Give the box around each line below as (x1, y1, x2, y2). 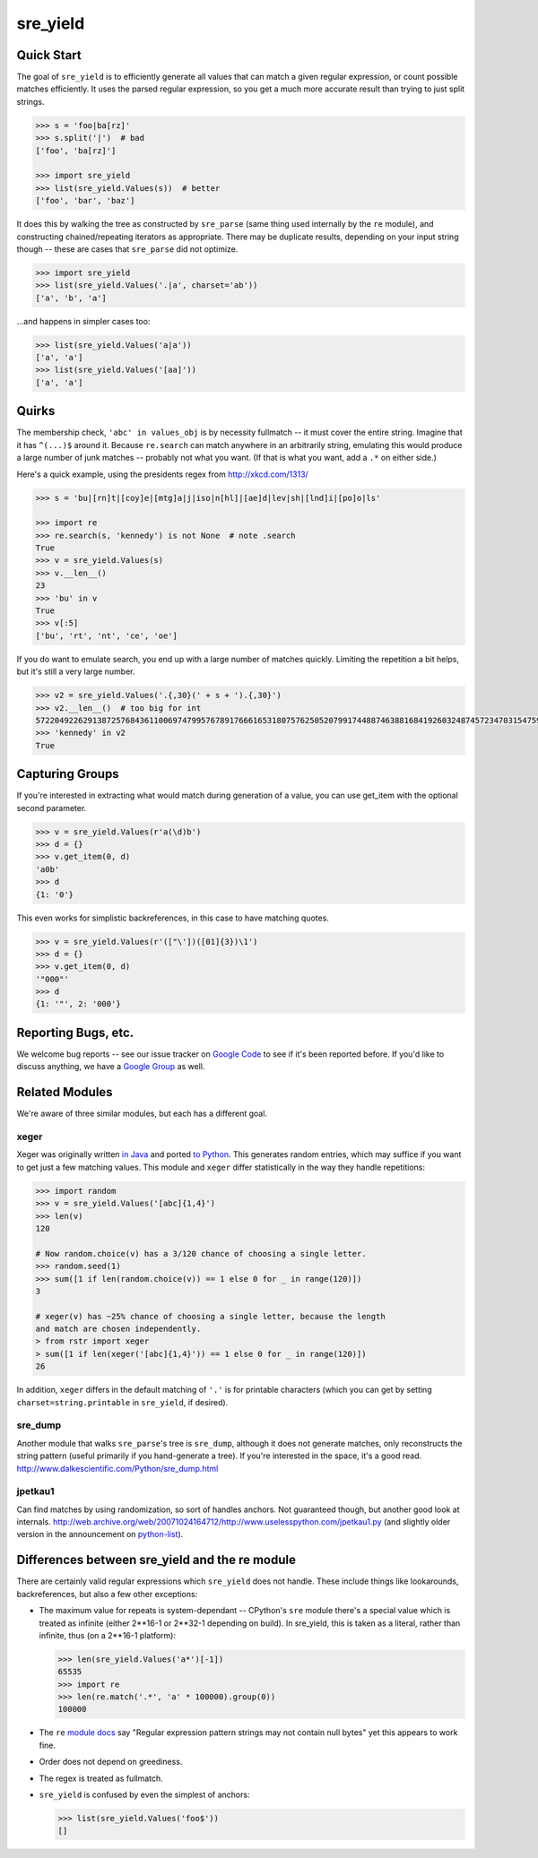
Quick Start (16, 48, 82, 63)
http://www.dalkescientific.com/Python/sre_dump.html (16, 1463, 219, 1473)
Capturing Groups (16, 766, 120, 782)
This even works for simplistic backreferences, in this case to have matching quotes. (16, 912, 329, 923)
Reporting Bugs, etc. (16, 1024, 134, 1040)
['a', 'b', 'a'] (35, 292, 108, 303)
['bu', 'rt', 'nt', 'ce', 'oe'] (35, 630, 178, 641)
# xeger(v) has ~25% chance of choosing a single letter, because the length (35, 1311, 386, 1321)
